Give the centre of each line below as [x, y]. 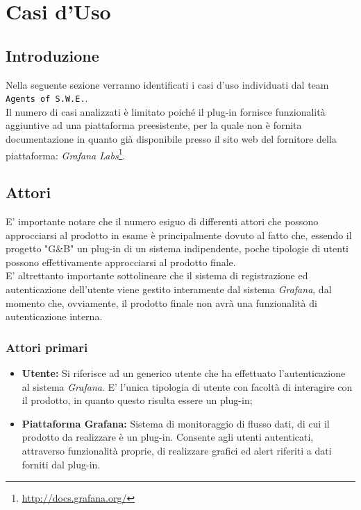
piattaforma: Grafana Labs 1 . [66, 154]
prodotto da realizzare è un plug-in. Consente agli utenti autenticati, [168, 437]
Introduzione [52, 55]
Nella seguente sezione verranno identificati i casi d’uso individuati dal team [167, 84]
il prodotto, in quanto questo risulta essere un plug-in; [137, 400]
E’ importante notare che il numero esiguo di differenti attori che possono [162, 221]
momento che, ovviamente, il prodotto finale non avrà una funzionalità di [161, 302]
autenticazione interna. [54, 316]
